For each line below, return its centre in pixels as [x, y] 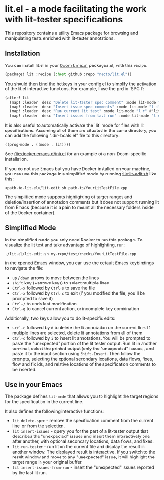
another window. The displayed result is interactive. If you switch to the [84, 452]
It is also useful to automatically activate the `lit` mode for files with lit [74, 125]
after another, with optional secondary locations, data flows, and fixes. [83, 441]
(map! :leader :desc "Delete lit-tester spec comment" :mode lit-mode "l [86, 102]
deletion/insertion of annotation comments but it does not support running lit [82, 202]
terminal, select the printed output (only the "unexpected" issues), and [83, 349]
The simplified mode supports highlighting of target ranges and [69, 197]
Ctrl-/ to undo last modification [44, 304]
